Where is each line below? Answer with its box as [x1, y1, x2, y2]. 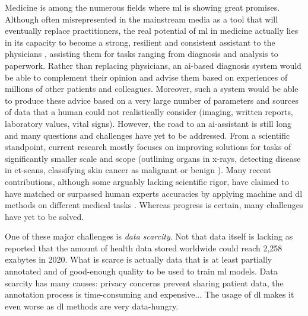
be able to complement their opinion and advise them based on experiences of [5, 71, 288, 83]
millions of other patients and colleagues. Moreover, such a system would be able [5, 82, 299, 95]
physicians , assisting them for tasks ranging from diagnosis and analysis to [5, 47, 278, 60]
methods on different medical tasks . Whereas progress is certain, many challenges [5, 199, 303, 211]
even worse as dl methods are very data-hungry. [5, 299, 179, 312]
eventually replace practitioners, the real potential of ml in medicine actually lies [5, 24, 299, 37]
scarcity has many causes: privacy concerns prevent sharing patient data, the [5, 276, 284, 289]
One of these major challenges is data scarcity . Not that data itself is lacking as [5, 230, 293, 242]
